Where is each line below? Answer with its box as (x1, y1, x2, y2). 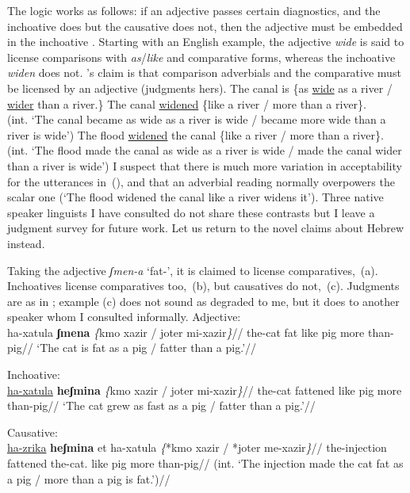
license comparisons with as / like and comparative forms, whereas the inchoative (7, 48, 396, 65)
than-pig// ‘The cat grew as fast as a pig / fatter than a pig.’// (7, 397, 316, 414)
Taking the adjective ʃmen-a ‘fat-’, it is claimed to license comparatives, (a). (7, 262, 378, 278)
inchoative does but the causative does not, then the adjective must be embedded (7, 17, 403, 34)
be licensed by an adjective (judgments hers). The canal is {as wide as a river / (7, 79, 393, 96)
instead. (7, 235, 45, 251)
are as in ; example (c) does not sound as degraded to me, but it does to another (7, 292, 400, 309)
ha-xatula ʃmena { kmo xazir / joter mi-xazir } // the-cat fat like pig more (7, 323, 365, 340)
